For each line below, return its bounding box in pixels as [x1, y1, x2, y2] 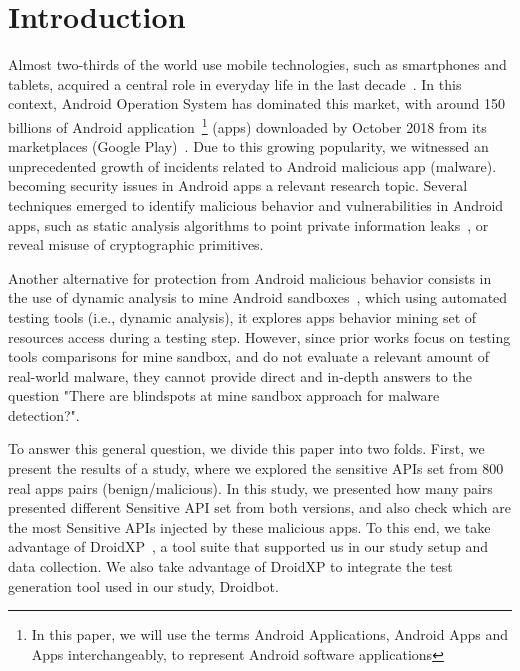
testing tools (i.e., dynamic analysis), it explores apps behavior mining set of [8, 306, 477, 327]
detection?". [8, 404, 80, 425]
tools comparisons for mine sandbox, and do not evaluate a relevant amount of [8, 346, 490, 367]
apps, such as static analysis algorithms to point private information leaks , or [8, 214, 489, 235]
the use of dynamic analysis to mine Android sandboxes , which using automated [8, 287, 508, 308]
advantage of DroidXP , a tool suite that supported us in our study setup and [8, 536, 489, 557]
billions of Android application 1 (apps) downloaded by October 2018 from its [8, 113, 487, 137]
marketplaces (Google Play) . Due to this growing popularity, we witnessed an [8, 136, 489, 157]
